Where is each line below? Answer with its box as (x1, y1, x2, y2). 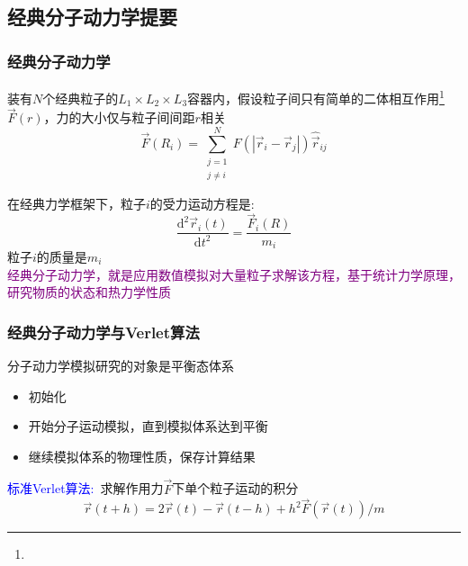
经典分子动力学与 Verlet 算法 (7, 320, 200, 343)
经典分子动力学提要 (7, 3, 177, 31)
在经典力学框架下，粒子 (7, 193, 146, 212)
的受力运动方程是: (149, 193, 255, 212)
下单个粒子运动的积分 (172, 479, 299, 498)
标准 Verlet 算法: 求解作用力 (7, 479, 164, 498)
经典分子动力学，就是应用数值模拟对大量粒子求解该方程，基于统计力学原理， (7, 265, 461, 283)
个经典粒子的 (42, 88, 119, 107)
